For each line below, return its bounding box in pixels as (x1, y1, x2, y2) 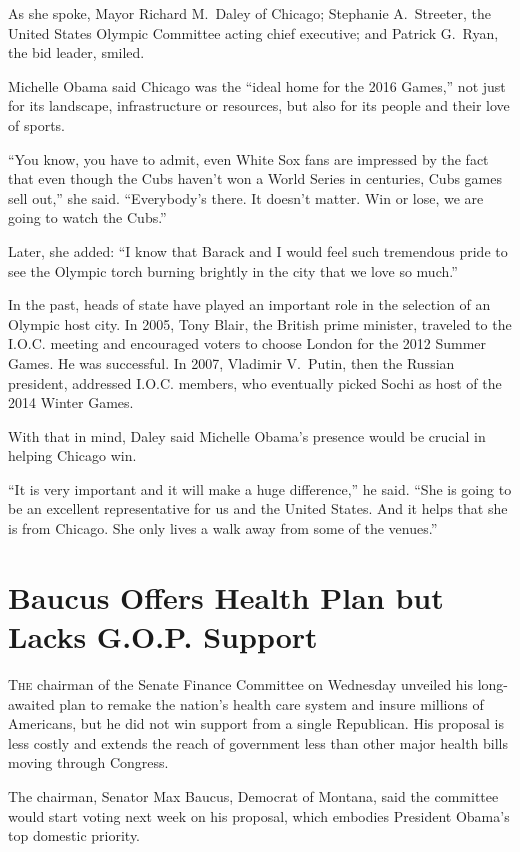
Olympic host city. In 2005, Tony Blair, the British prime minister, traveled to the (8, 313, 512, 334)
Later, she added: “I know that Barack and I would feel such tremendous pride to (8, 240, 508, 261)
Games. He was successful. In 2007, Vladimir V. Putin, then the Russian (8, 352, 455, 373)
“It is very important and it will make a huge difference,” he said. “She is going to (8, 478, 512, 499)
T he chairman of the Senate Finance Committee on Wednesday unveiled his (8, 673, 474, 694)
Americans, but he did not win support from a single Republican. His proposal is (8, 713, 504, 734)
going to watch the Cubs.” (8, 207, 167, 228)
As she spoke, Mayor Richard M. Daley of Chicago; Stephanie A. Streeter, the (8, 3, 491, 23)
